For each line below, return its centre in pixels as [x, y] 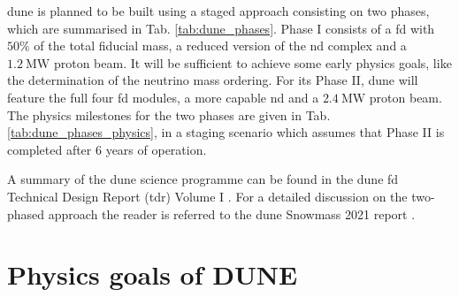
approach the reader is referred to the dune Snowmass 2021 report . [232, 213]
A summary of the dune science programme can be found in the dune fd [203, 179]
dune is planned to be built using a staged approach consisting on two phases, [218, 11]
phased [26, 213]
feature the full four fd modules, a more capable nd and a [163, 97]
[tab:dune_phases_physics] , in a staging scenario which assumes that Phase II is [226, 132]
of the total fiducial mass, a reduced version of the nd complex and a [220, 46]
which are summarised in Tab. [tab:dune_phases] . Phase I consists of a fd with [221, 28]
